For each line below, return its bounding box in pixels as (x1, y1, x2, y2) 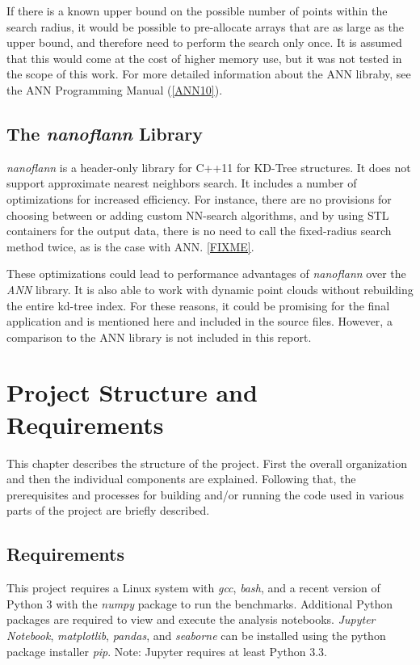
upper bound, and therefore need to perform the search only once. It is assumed (6, 34, 402, 51)
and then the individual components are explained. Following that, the (6, 470, 356, 487)
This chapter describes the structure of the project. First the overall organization (6, 454, 407, 471)
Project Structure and (6, 376, 258, 409)
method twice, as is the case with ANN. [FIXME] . (6, 238, 254, 255)
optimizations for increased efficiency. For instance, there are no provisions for (6, 190, 392, 207)
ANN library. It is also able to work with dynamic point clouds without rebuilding (6, 280, 414, 297)
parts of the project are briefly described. (6, 502, 210, 519)
